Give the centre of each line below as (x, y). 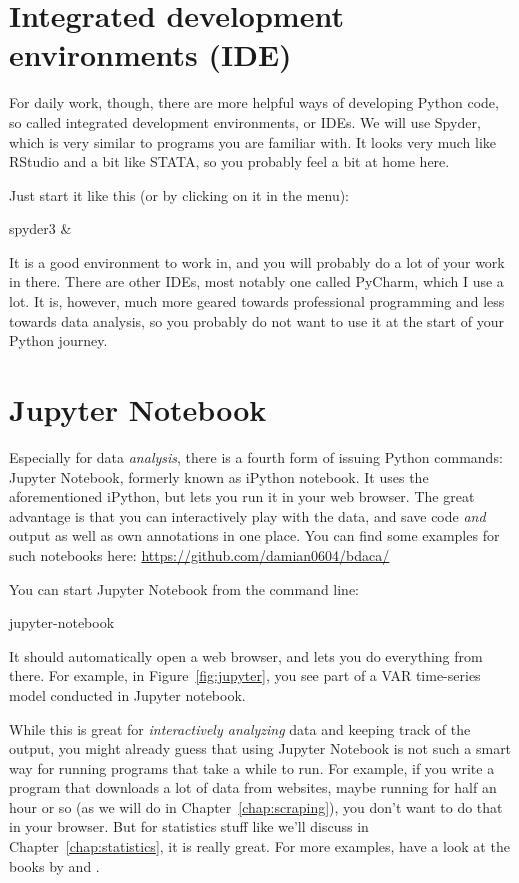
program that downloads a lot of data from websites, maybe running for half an (253, 787)
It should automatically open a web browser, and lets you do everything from (246, 655)
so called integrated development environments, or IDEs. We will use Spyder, (245, 121)
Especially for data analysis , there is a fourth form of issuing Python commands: (256, 456)
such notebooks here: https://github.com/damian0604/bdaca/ (199, 554)
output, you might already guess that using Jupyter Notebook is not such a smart (260, 748)
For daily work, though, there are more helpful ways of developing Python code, (254, 102)
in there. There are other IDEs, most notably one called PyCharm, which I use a (256, 281)
